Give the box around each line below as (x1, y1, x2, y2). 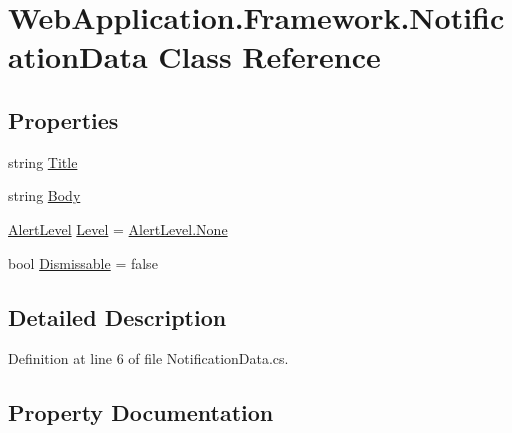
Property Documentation (8, 397, 274, 428)
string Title (8, 151, 78, 172)
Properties (8, 104, 119, 135)
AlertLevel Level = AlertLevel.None (8, 218, 228, 239)
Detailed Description (8, 301, 227, 332)
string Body (8, 185, 81, 206)
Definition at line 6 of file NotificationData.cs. (8, 348, 289, 369)
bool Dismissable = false (8, 252, 158, 273)
